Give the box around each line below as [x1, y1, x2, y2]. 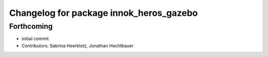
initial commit [21, 36, 49, 42]
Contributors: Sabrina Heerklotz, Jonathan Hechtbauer [21, 43, 134, 49]
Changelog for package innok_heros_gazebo [9, 7, 198, 18]
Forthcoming [9, 22, 53, 31]
